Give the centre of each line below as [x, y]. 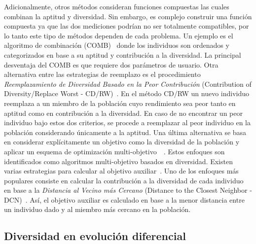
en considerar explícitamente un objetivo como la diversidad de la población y [122, 142]
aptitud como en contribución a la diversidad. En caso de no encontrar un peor [123, 113]
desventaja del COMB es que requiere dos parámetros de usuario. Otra [111, 64]
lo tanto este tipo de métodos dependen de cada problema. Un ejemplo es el [119, 35]
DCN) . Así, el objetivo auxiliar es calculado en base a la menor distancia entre [124, 199]
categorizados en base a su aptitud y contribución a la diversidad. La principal [123, 54]
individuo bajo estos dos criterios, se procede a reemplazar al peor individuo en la [127, 122]
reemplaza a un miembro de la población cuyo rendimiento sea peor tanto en [120, 103]
